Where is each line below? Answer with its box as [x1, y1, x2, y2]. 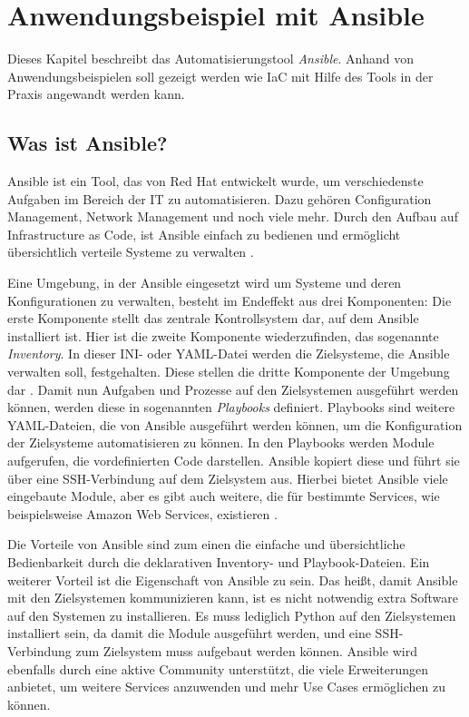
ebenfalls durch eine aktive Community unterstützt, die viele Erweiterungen [7, 659, 429, 678]
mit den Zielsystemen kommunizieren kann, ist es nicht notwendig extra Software [7, 588, 458, 607]
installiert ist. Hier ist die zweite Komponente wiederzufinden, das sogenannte [7, 326, 439, 345]
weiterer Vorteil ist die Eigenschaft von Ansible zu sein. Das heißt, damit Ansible [7, 570, 458, 589]
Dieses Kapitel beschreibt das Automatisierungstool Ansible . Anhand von [7, 49, 415, 68]
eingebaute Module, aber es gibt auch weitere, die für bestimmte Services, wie [7, 486, 440, 506]
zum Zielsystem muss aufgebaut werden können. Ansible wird [75, 641, 418, 660]
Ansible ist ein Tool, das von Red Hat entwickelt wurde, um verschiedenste [7, 172, 424, 191]
